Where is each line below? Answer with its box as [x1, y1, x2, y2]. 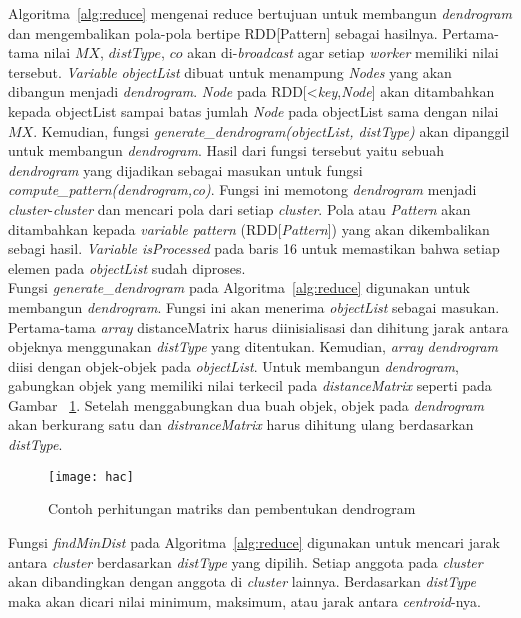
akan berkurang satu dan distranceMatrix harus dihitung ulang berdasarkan [8, 414, 474, 435]
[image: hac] [48, 469, 134, 484]
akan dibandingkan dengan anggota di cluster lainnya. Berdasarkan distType [8, 571, 476, 592]
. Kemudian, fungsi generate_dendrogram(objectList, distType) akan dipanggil [33, 120, 510, 141]
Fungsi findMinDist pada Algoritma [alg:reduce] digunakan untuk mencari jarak [8, 531, 500, 552]
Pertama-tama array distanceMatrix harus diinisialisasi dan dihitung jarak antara [8, 316, 509, 337]
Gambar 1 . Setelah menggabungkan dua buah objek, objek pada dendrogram [8, 394, 484, 415]
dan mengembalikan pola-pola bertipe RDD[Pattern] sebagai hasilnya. [8, 22, 438, 43]
